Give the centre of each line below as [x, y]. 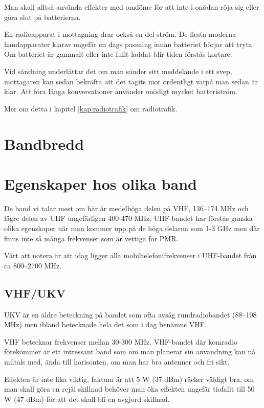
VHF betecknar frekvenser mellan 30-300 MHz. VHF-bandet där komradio [121, 341]
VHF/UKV [35, 293]
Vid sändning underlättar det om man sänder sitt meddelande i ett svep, [118, 71]
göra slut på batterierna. [42, 17]
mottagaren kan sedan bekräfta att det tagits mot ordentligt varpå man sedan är [131, 81]
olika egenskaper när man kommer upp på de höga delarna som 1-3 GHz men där [132, 228]
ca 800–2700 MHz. [33, 265]
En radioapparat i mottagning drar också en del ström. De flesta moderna [120, 34]
